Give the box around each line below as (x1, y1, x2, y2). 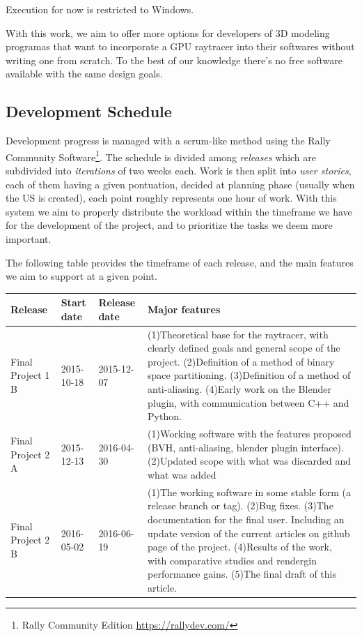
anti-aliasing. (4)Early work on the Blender (148, 382, 331, 396)
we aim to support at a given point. (6, 269, 157, 283)
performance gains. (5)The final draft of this (148, 567, 336, 581)
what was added (148, 467, 217, 481)
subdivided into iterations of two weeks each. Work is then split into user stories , (6, 163, 352, 178)
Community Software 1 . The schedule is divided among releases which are (6, 147, 317, 164)
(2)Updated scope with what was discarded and (148, 454, 351, 468)
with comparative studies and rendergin (148, 553, 317, 567)
